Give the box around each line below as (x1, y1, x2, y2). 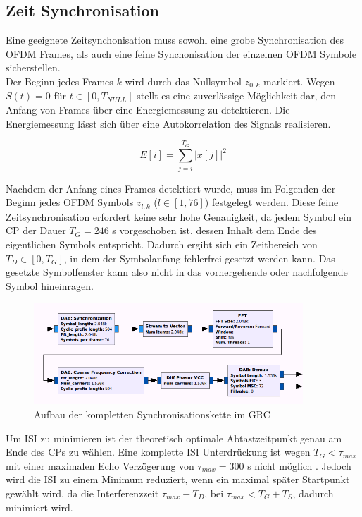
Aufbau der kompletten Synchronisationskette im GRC (34, 406, 270, 421)
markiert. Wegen (263, 73, 335, 88)
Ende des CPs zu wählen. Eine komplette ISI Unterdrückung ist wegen (6, 444, 311, 459)
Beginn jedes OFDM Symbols (6, 195, 134, 209)
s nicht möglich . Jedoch (247, 458, 351, 473)
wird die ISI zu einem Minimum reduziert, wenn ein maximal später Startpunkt (6, 472, 350, 487)
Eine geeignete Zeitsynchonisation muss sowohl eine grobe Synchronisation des (6, 32, 344, 47)
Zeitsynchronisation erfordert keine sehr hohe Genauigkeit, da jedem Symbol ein (6, 209, 351, 224)
